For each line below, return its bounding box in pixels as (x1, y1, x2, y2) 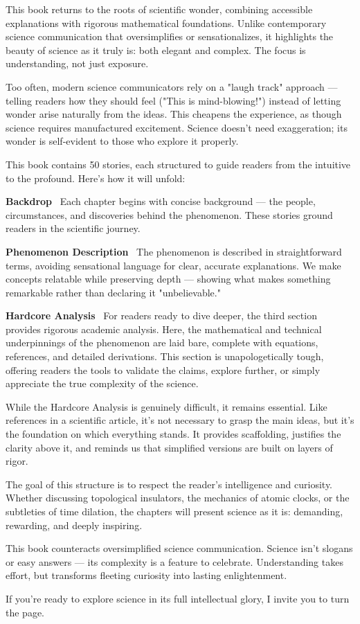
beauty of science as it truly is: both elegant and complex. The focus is (6, 42, 306, 57)
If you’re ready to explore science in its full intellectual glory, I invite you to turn (6, 591, 350, 605)
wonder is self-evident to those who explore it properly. (6, 134, 239, 148)
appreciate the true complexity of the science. (6, 376, 199, 391)
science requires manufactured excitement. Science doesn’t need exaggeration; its (6, 120, 348, 134)
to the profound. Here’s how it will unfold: (6, 170, 186, 185)
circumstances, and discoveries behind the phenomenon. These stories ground (6, 207, 333, 222)
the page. (6, 605, 44, 619)
